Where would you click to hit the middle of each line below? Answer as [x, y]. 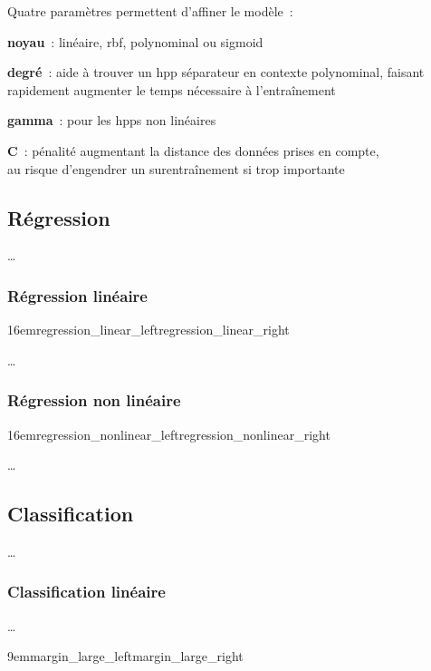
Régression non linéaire [94, 400]
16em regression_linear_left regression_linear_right [148, 330]
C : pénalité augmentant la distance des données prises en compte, [193, 150]
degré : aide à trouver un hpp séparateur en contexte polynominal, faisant [216, 72]
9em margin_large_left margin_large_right [125, 656]
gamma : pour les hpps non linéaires [112, 120]
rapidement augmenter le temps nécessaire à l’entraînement [172, 89]
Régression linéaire [77, 295]
